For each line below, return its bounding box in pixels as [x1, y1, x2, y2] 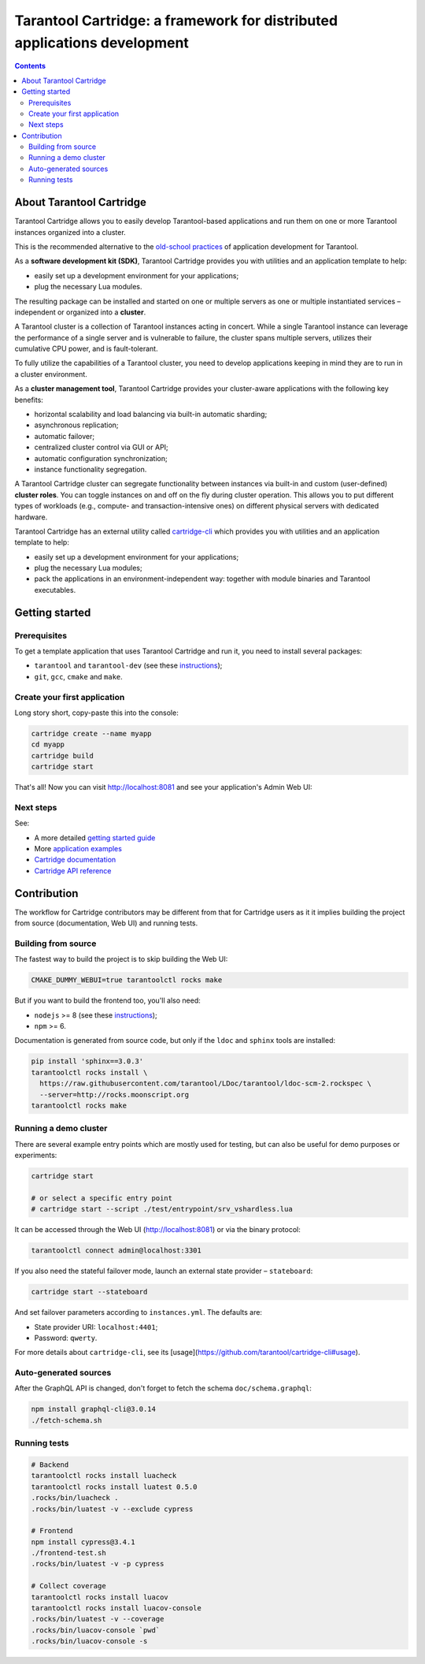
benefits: [14, 395, 43, 404]
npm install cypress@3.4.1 [31, 1537, 135, 1547]
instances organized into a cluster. [14, 227, 126, 236]
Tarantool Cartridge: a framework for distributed [14, 12, 338, 29]
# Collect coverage [31, 1581, 106, 1591]
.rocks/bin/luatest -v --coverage [31, 1614, 164, 1624]
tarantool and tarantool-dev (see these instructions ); [34, 661, 223, 670]
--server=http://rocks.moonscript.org [39, 1090, 189, 1099]
